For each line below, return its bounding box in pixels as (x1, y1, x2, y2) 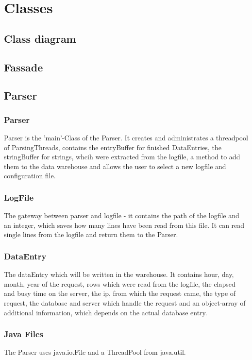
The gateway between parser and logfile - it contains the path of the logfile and (4, 210, 239, 221)
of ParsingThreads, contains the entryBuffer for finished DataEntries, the (4, 142, 221, 152)
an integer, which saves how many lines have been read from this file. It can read (4, 220, 245, 230)
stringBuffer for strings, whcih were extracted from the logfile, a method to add (4, 152, 240, 162)
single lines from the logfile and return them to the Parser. (4, 229, 178, 240)
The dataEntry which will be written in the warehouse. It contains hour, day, (4, 269, 234, 279)
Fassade (4, 59, 43, 74)
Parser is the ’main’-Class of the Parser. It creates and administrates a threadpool (4, 132, 248, 142)
